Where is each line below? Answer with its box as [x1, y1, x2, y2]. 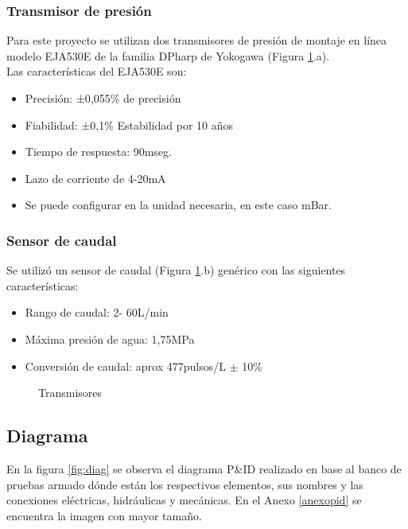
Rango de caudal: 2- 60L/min [25, 304, 169, 321]
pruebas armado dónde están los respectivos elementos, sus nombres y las [6, 476, 363, 492]
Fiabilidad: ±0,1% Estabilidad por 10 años [25, 116, 233, 133]
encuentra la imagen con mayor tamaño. [6, 507, 202, 523]
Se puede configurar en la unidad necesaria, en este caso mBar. [25, 196, 332, 213]
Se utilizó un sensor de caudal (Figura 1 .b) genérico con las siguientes [6, 262, 346, 278]
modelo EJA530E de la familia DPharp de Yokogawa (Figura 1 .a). [6, 47, 330, 64]
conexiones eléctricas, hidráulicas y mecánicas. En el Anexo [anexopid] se [6, 492, 362, 508]
